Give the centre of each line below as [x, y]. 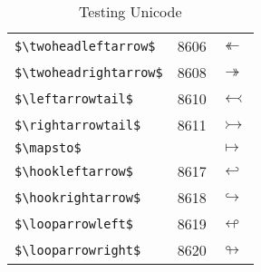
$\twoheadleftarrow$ [85, 46]
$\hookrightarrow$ [78, 197]
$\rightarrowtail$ [78, 125]
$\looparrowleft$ [74, 223]
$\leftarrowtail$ [74, 98]
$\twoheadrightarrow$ [89, 72]
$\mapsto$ [48, 148]
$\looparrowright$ [78, 250]
